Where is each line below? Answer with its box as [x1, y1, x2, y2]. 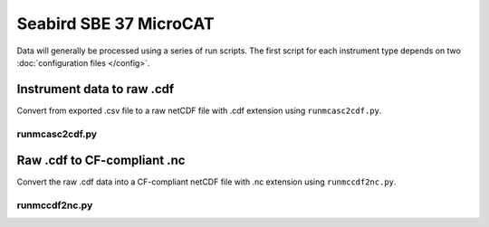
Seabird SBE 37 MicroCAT [16, 14, 215, 33]
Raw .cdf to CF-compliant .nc [16, 153, 186, 168]
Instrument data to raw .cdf [16, 81, 175, 97]
